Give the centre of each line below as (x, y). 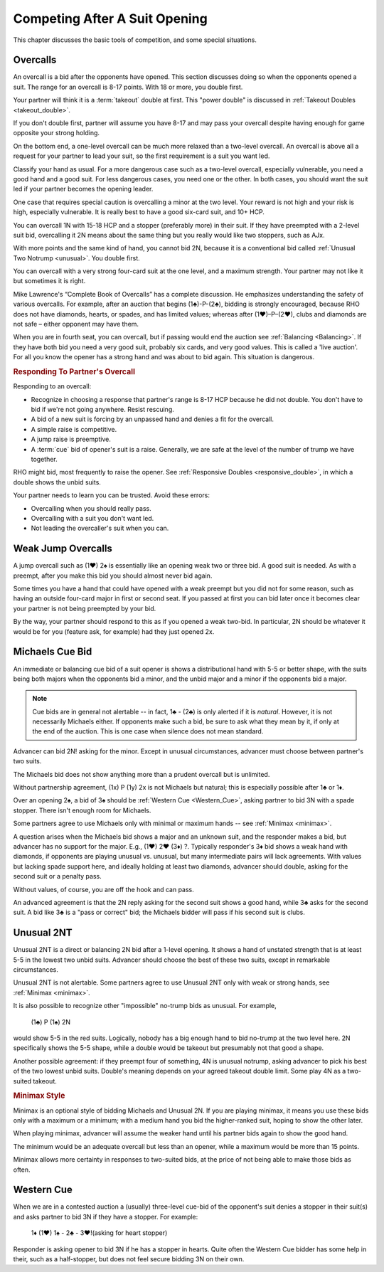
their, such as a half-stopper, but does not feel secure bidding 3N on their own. (129, 1258)
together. (44, 459)
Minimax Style (39, 1096)
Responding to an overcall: (52, 386)
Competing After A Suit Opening (110, 18)
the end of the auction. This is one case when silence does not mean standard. (148, 731)
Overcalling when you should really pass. (91, 508)
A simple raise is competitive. (74, 429)
